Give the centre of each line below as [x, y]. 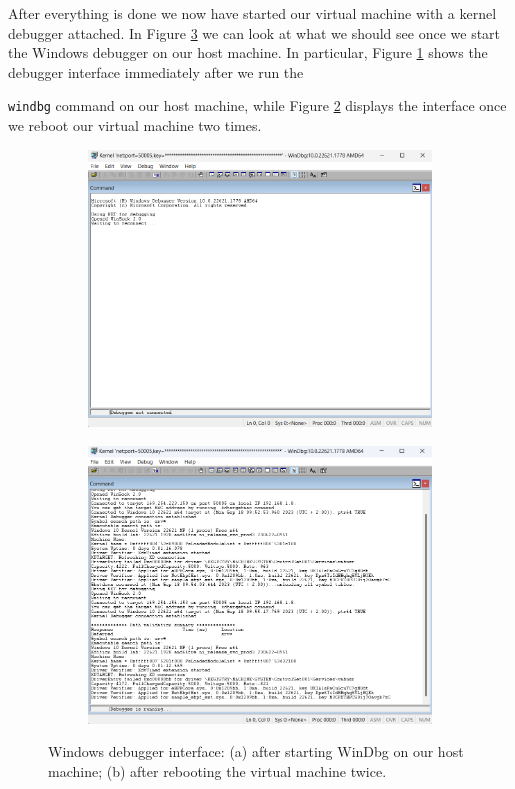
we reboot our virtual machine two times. [135, 125]
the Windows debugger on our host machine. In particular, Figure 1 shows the [248, 52]
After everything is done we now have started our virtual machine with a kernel [252, 13]
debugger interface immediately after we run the [156, 71]
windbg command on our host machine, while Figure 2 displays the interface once [257, 105]
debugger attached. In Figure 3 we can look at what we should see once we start [254, 32]
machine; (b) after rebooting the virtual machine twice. [217, 770]
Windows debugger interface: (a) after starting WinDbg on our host [256, 751]
